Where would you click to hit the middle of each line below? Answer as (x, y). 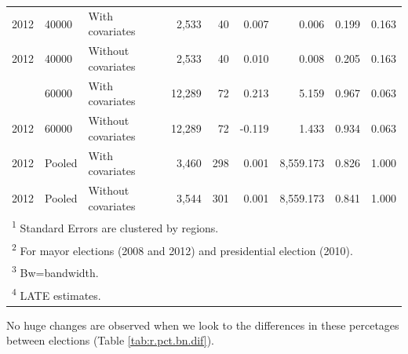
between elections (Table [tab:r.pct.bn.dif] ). (110, 340)
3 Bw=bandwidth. (55, 272)
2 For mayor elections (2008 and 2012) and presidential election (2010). (182, 249)
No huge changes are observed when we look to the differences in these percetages (203, 325)
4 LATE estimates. (56, 294)
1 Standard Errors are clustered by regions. (115, 227)
